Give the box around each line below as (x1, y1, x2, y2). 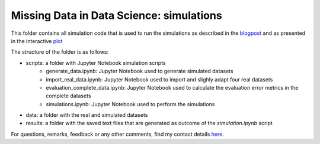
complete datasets (46, 92, 91, 100)
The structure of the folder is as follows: (11, 48, 109, 55)
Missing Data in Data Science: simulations (11, 9, 222, 22)
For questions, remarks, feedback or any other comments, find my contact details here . (11, 130, 225, 138)
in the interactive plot (11, 37, 63, 44)
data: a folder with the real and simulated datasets (25, 112, 148, 119)
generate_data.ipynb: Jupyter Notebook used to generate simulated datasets (46, 68, 233, 75)
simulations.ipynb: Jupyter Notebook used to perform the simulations (46, 100, 215, 107)
